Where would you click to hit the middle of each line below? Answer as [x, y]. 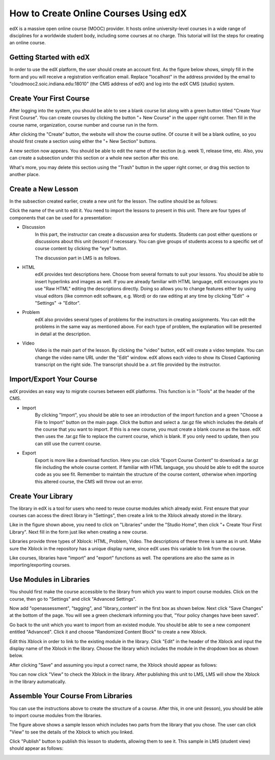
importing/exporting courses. [40, 565]
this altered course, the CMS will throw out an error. [89, 481]
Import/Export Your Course [53, 379]
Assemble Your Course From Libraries [71, 696]
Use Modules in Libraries [50, 580]
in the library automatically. [38, 681]
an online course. [28, 43]
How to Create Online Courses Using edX [98, 13]
